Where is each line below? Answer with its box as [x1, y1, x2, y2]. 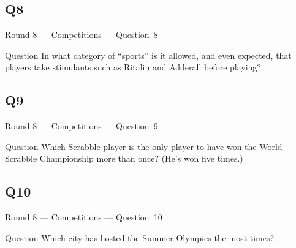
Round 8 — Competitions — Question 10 [5, 211, 162, 224]
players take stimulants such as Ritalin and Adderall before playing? [5, 61, 261, 73]
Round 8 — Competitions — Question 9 [5, 119, 158, 132]
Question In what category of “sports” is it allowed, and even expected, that [5, 48, 292, 61]
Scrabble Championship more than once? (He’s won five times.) [5, 152, 243, 165]
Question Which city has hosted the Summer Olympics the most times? [5, 231, 275, 244]
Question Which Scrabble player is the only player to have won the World [5, 140, 283, 152]
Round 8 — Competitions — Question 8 [5, 28, 158, 41]
